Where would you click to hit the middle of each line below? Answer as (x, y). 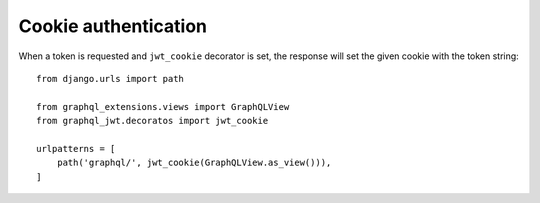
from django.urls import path (110, 78)
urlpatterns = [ (76, 148)
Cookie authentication (113, 26)
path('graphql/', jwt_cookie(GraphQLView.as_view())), (194, 163)
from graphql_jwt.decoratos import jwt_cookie (152, 121)
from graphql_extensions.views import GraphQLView (163, 106)
